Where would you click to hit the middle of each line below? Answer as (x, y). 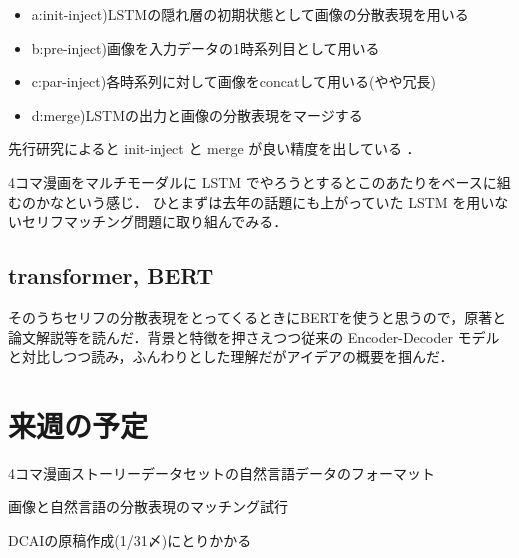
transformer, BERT (111, 275)
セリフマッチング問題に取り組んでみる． (154, 221)
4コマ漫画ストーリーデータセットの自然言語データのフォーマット (221, 472)
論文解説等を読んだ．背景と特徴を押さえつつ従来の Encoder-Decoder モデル (254, 336)
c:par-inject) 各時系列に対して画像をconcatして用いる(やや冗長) (233, 81)
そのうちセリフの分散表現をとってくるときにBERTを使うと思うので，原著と (257, 316)
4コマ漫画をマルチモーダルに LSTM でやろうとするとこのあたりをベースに (252, 181)
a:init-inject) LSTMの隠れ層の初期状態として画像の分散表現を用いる (250, 14)
